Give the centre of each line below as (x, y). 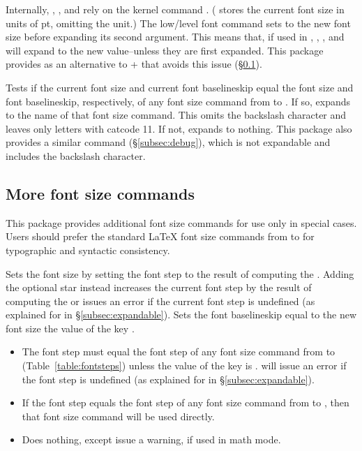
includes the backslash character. (76, 155)
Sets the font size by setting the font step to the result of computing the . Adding (180, 273)
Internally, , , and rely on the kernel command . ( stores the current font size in (175, 9)
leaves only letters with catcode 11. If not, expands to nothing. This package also (179, 128)
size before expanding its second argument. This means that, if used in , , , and (175, 37)
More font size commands (100, 193)
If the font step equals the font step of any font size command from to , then (186, 402)
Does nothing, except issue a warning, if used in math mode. (151, 439)
